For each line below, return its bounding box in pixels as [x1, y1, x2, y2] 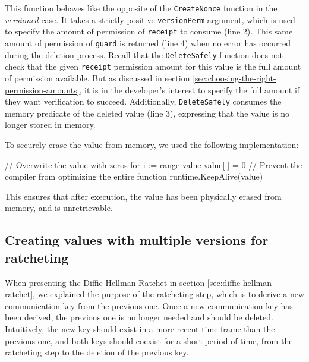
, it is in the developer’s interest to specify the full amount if [79, 83, 300, 96]
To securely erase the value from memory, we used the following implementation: [5, 138, 299, 150]
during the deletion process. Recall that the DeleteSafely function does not [5, 48, 283, 61]
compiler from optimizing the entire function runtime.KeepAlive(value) [5, 170, 263, 182]
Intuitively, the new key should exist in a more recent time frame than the [5, 322, 275, 335]
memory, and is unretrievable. [5, 202, 113, 214]
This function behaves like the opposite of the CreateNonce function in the [5, 2, 278, 14]
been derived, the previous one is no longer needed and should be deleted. [5, 311, 273, 323]
